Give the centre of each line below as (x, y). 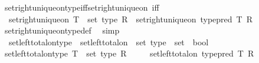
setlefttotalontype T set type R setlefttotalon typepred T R (129, 53)
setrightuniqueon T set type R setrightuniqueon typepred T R (131, 19)
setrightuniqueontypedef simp (62, 30)
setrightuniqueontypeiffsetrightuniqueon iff (82, 7)
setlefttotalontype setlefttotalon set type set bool (109, 42)
